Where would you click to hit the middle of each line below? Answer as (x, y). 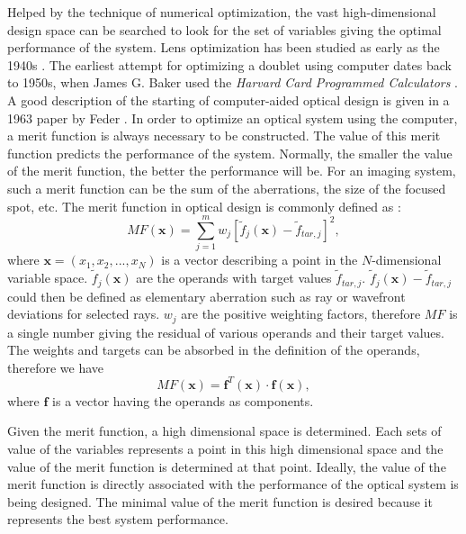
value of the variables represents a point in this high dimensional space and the (225, 449)
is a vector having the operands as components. (183, 400)
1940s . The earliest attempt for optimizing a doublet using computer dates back (229, 64)
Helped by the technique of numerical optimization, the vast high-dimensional (222, 12)
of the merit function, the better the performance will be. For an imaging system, (232, 171)
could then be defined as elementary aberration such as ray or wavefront (206, 296)
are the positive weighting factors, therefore (301, 314)
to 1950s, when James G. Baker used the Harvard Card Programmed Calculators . (233, 82)
